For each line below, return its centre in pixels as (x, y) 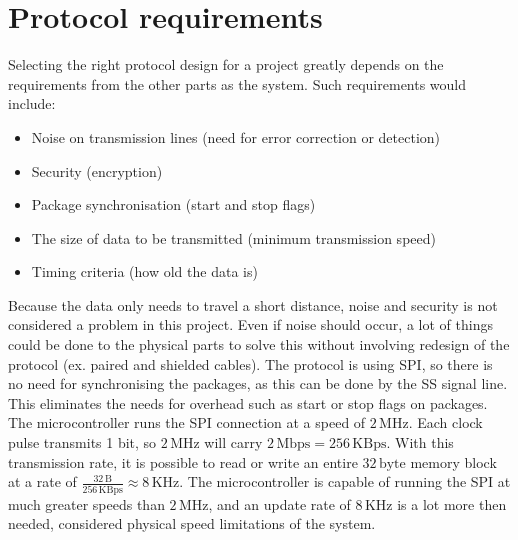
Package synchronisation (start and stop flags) (173, 204)
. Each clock (445, 422)
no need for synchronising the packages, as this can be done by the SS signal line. (258, 383)
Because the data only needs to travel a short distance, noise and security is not (253, 304)
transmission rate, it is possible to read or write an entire (183, 461)
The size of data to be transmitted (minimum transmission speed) (233, 237)
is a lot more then (452, 503)
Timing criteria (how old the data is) (144, 271)
